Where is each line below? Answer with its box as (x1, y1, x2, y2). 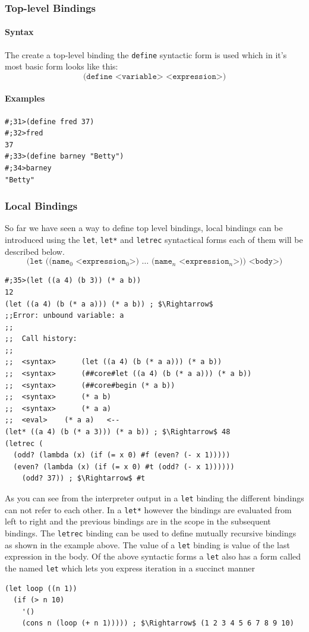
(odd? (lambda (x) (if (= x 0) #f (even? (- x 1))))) (13, 451, 231, 460)
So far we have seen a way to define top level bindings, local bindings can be (5, 222, 283, 234)
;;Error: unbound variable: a (5, 311, 124, 320)
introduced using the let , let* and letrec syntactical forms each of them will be (5, 233, 303, 246)
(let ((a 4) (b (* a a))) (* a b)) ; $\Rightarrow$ (5, 299, 213, 308)
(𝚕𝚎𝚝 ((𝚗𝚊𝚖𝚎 (26, 257, 70, 266)
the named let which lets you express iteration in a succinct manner (5, 561, 255, 574)
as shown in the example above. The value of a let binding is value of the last (5, 538, 290, 551)
